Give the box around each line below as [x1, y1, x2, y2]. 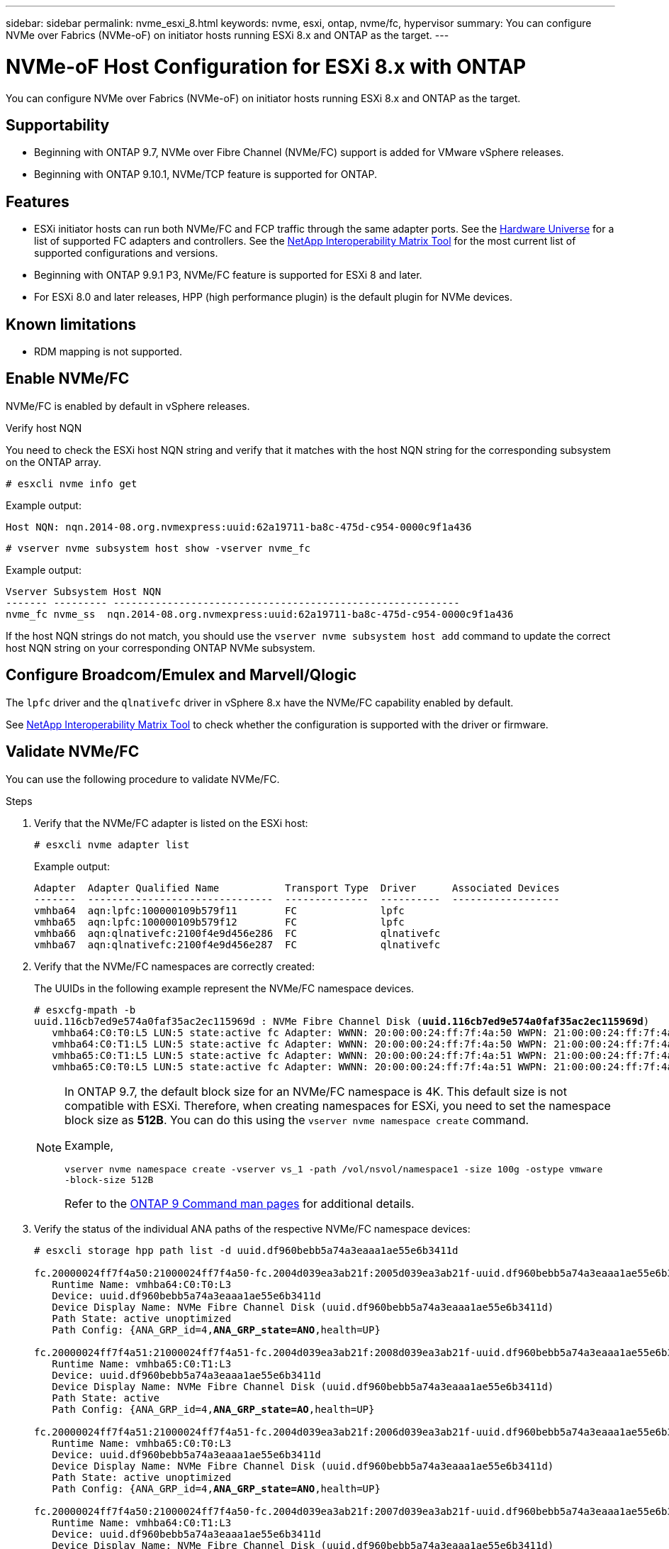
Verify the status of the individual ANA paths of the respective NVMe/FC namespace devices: [34, 1222, 471, 1235]
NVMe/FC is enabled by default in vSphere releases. [6, 399, 250, 412]
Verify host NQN [6, 421, 82, 434]
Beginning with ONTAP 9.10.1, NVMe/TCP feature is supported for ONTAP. [34, 168, 377, 181]
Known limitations [6, 315, 136, 333]
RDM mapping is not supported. [34, 345, 182, 358]
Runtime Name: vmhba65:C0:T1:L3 [52, 1358, 232, 1370]
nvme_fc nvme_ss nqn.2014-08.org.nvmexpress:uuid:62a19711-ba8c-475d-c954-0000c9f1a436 [6, 608, 514, 620]
